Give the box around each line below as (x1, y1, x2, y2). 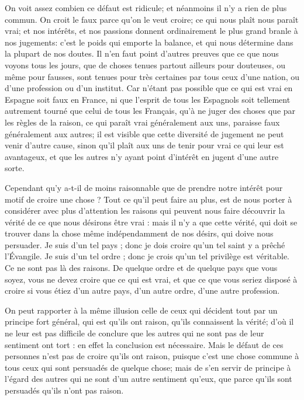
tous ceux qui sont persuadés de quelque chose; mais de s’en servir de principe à (5, 361, 291, 373)
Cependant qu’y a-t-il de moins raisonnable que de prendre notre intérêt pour (5, 181, 283, 193)
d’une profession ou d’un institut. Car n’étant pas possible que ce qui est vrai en (5, 82, 293, 94)
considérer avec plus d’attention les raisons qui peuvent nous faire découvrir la (5, 204, 285, 217)
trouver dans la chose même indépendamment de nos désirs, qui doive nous (5, 227, 274, 239)
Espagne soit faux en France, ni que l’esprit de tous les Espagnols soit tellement (5, 93, 291, 105)
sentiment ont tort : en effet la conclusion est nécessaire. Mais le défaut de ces (5, 338, 284, 350)
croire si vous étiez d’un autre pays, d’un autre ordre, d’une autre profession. (5, 284, 280, 297)
